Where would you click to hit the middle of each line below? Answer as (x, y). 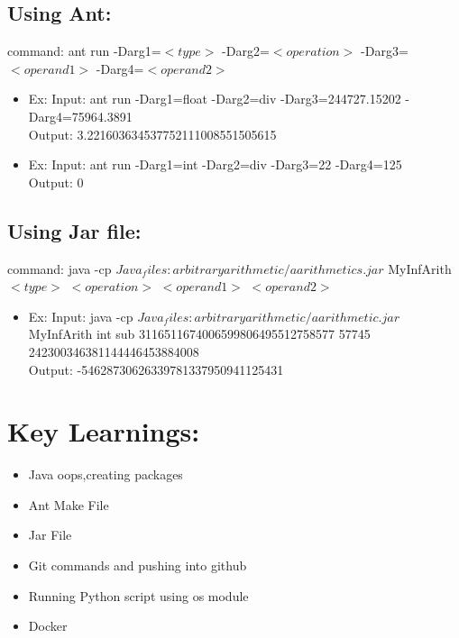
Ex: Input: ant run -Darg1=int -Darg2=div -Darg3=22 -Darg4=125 (215, 164)
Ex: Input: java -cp (81, 316)
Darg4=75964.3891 (80, 116)
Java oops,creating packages (106, 474)
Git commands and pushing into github (138, 565)
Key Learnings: (104, 431)
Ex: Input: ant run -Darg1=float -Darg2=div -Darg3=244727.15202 (215, 99)
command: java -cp (60, 268)
